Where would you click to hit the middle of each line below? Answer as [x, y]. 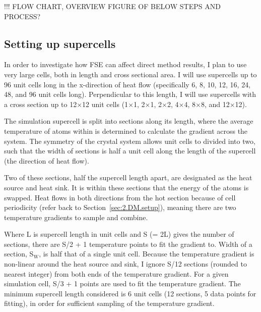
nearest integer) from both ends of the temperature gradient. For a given [116, 273]
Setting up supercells [60, 43]
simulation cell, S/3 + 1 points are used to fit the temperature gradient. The [122, 283]
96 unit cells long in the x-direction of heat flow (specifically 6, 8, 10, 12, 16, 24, [127, 84]
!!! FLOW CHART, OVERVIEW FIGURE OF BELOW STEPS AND [112, 6]
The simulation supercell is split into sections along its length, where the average [129, 121]
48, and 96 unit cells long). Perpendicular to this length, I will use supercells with [130, 94]
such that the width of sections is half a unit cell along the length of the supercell [130, 151]
